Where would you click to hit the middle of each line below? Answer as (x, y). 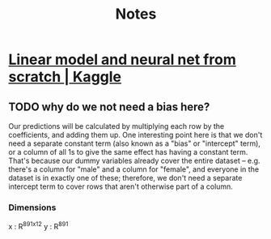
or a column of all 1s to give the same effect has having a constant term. (128, 152)
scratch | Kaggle (65, 77)
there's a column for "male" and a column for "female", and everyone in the (134, 169)
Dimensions (32, 207)
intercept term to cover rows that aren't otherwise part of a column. (121, 186)
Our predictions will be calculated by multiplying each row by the (116, 126)
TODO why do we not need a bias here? (109, 107)
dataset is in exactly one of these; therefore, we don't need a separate (125, 178)
